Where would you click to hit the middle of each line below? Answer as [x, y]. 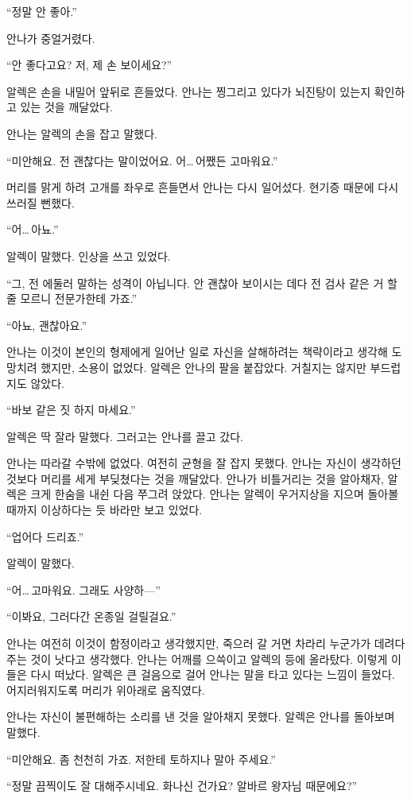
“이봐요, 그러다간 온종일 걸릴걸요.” [91, 616]
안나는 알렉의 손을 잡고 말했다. [82, 133]
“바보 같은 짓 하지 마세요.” [71, 410]
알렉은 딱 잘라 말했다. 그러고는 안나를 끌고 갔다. [125, 436]
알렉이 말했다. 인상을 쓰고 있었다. [89, 256]
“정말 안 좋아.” [42, 11]
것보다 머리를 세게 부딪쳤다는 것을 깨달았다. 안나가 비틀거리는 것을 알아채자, [195, 478]
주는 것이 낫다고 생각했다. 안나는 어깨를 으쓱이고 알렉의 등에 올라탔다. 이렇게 [197, 659]
